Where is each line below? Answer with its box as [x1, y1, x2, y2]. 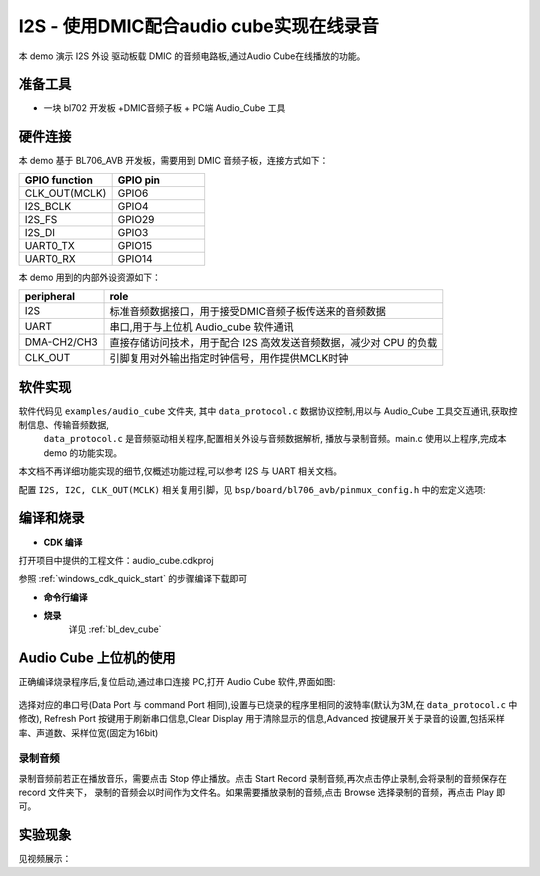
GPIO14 [117, 251, 153, 265]
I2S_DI [24, 225, 55, 239]
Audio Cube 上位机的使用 [18, 650, 176, 667]
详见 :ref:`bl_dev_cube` [68, 623, 162, 635]
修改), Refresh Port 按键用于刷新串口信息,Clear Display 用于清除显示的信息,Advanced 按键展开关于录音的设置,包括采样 [18, 713, 505, 725]
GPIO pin [117, 173, 160, 187]
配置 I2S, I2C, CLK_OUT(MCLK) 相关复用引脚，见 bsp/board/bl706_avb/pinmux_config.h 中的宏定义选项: [18, 483, 486, 495]
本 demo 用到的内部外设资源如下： [18, 271, 162, 283]
